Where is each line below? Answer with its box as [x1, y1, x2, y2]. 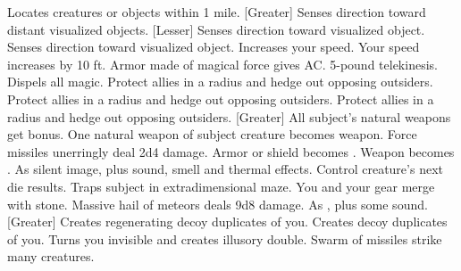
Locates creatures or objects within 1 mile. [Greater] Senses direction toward [7, 3, 426, 21]
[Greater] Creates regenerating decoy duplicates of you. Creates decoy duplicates [7, 212, 448, 231]
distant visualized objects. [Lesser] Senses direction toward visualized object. [7, 20, 425, 38]
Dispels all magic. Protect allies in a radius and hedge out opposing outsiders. [7, 72, 433, 91]
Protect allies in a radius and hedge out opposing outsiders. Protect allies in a [7, 89, 434, 108]
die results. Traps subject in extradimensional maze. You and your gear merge [7, 177, 435, 195]
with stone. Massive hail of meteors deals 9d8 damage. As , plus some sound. [7, 194, 428, 213]
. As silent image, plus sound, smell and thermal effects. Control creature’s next [7, 160, 443, 178]
